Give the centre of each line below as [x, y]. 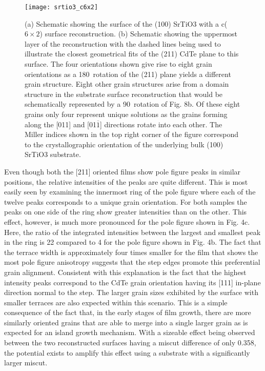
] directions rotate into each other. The [161, 124]
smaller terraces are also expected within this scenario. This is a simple [116, 302]
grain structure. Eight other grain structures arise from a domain [127, 84]
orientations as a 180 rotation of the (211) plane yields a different [128, 74]
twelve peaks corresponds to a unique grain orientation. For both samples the [126, 201]
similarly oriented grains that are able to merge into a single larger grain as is [126, 322]
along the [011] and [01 [61, 124]
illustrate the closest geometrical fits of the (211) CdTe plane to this [132, 54]
